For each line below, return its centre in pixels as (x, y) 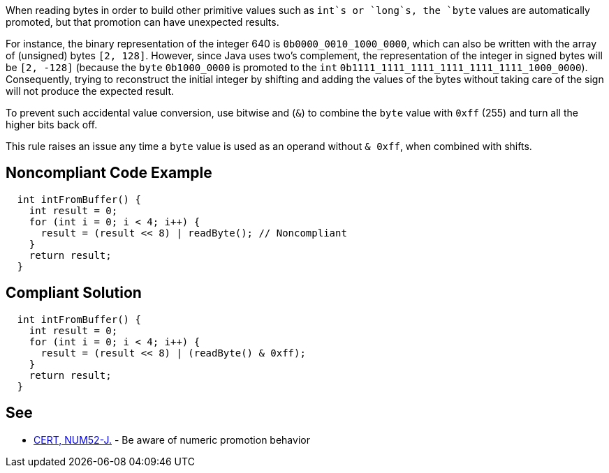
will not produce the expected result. (90, 91)
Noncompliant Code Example (109, 173)
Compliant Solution (74, 293)
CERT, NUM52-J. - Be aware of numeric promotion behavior (172, 440)
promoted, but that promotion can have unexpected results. (142, 22)
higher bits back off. (52, 125)
